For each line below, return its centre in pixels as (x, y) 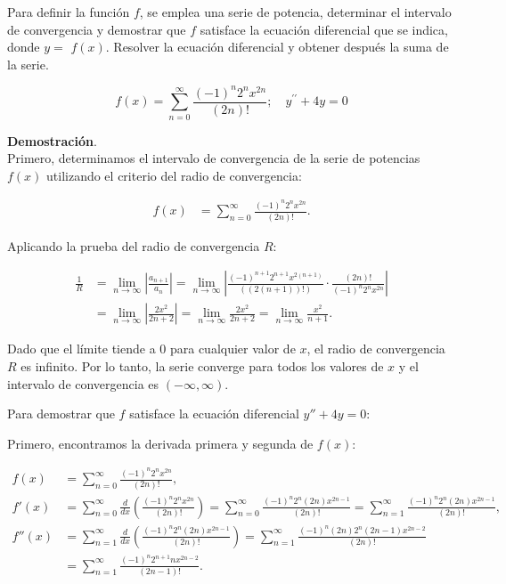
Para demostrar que (61, 414)
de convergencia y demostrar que (97, 29)
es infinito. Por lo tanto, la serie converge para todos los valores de (202, 365)
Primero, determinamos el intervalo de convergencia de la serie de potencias (214, 158)
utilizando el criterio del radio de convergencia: (174, 175)
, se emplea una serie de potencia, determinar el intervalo (295, 12)
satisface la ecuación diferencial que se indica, (324, 29)
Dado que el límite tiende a (82, 349)
